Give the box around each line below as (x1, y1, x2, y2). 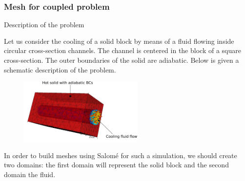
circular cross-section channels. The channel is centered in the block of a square (4, 45, 241, 55)
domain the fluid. (4, 169, 56, 180)
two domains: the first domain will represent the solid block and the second (4, 160, 229, 170)
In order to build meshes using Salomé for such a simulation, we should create (4, 150, 237, 160)
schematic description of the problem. (4, 64, 116, 74)
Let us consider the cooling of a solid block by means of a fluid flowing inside (4, 36, 234, 46)
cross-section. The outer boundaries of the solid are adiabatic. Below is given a (4, 55, 239, 65)
